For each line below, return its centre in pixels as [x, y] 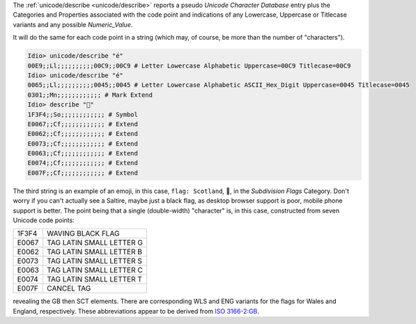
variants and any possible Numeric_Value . [73, 24]
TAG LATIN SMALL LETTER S [94, 261]
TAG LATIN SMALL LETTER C [94, 270]
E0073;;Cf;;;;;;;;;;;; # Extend [83, 144]
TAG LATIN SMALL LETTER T [94, 279]
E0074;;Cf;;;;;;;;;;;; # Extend [83, 163]
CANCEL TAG [69, 288]
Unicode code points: [44, 220]
